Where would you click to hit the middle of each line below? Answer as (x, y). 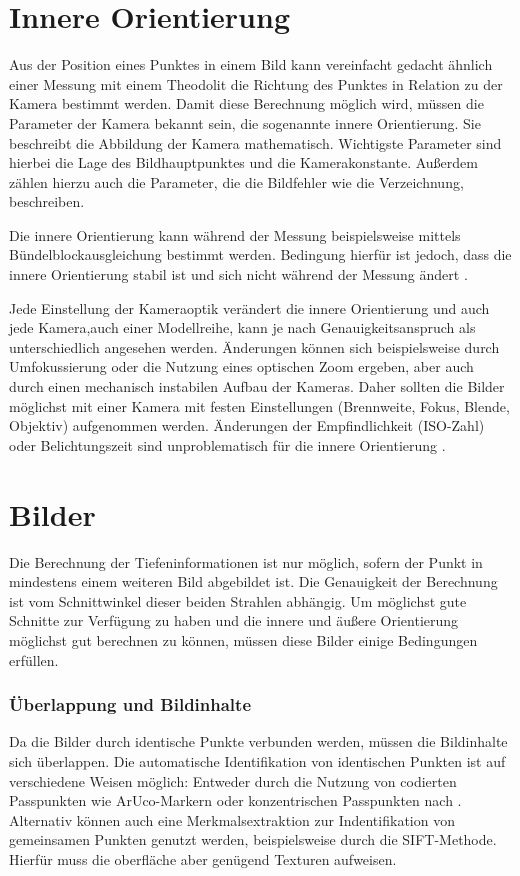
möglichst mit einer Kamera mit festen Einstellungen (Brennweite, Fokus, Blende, (259, 405)
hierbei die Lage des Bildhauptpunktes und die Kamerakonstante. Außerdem (243, 162)
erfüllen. (34, 659)
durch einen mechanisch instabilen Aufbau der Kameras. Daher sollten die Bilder (257, 386)
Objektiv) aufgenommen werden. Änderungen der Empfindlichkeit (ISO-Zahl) (247, 425)
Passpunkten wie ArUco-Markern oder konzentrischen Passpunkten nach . (235, 800)
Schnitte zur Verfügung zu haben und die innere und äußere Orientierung (234, 620)
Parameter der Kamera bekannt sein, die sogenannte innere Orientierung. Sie (245, 122)
